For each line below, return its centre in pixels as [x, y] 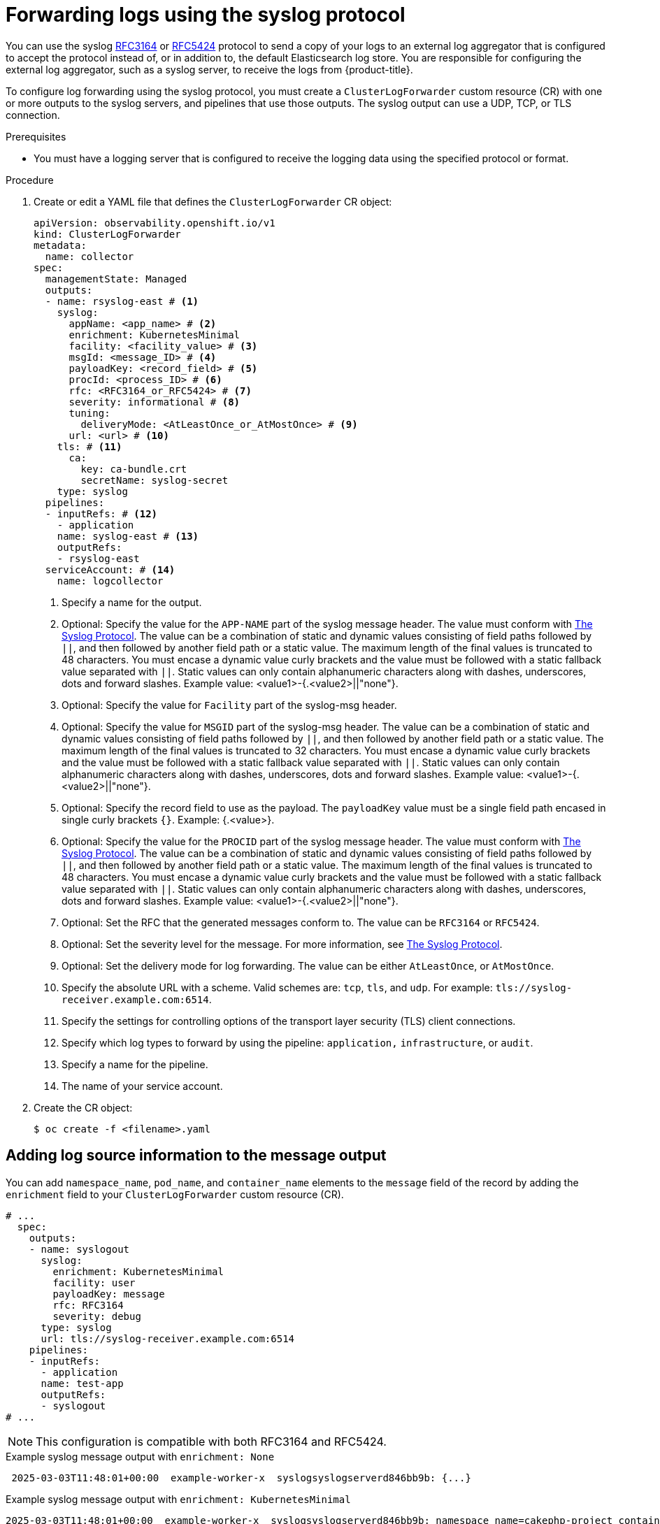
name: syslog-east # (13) [128, 536]
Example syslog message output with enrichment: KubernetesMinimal [178, 1499]
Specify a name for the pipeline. [135, 1064]
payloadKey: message [109, 1294]
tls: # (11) [89, 446]
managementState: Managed [116, 279]
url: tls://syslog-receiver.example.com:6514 [168, 1338]
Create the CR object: [83, 1107]
